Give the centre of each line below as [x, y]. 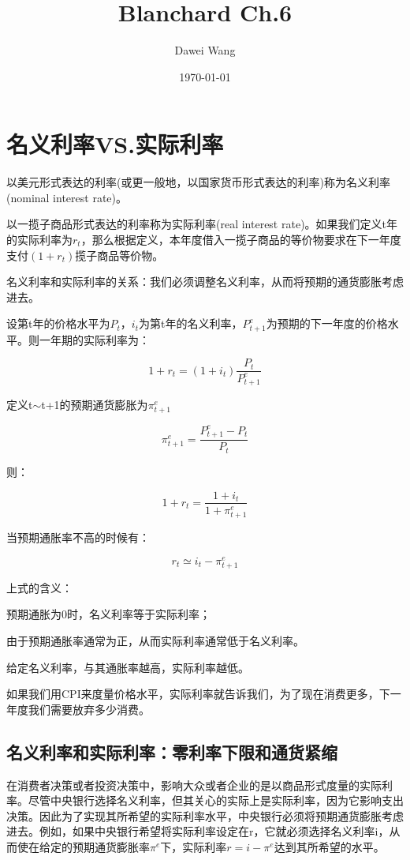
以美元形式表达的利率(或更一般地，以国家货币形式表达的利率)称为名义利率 [198, 182]
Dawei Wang [205, 50]
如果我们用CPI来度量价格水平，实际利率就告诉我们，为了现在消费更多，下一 [204, 694]
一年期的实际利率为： [94, 339]
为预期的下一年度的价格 [327, 323]
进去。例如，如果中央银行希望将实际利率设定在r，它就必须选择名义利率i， [198, 831]
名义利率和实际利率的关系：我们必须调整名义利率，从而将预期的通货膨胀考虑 [205, 282]
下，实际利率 [194, 846]
